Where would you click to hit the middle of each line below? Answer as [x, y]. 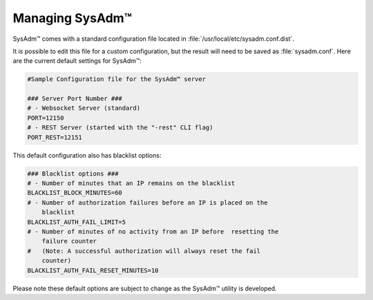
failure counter [69, 241]
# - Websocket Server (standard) [84, 108]
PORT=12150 [46, 118]
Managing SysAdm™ [73, 18]
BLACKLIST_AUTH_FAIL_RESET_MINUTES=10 [93, 270]
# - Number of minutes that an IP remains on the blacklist [131, 184]
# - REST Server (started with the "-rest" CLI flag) [120, 128]
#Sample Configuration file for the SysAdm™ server [117, 79]
